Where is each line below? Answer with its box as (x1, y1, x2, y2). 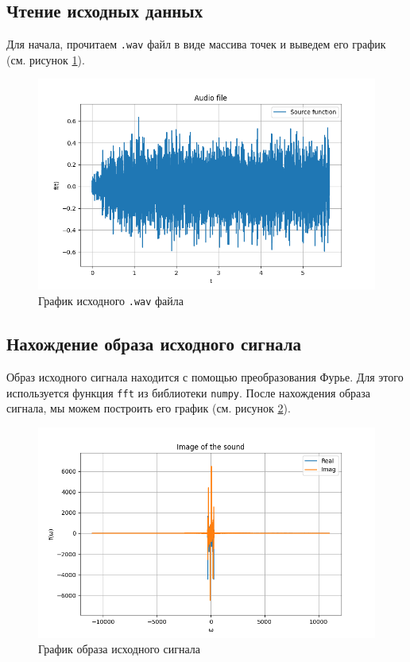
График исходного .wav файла (38, 292, 184, 309)
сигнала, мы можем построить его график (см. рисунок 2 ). (6, 400, 291, 416)
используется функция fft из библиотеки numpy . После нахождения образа (6, 384, 371, 401)
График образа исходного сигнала (38, 641, 200, 657)
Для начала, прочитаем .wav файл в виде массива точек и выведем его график (6, 36, 386, 52)
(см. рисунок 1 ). (6, 51, 85, 68)
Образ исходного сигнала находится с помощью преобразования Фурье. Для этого (6, 368, 404, 385)
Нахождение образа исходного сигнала (6, 331, 301, 356)
